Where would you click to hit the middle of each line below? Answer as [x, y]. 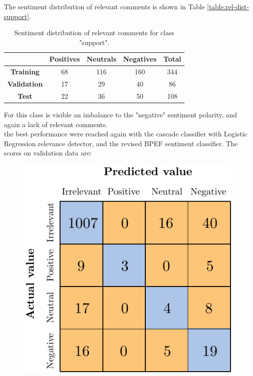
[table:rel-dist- [228, 6]
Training [25, 72]
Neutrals [102, 59]
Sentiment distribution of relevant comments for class [94, 33]
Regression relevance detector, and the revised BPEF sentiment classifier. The [121, 143]
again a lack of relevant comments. [56, 124]
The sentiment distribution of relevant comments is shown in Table [104, 6]
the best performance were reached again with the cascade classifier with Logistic [126, 134]
